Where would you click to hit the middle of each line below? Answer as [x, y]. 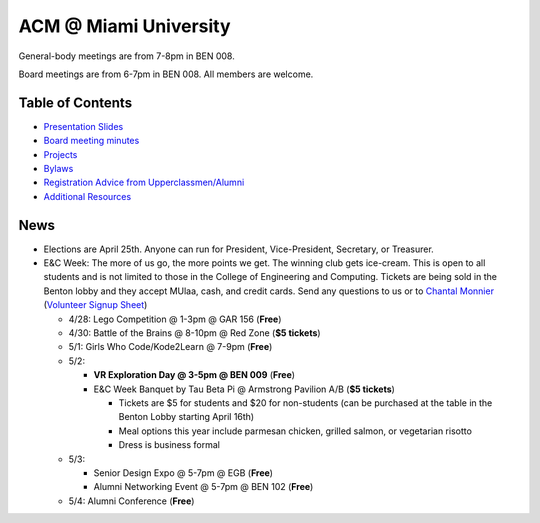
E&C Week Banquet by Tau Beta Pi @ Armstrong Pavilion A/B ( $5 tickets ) [244, 389]
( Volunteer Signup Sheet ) [95, 305]
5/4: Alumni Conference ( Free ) [131, 501]
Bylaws [58, 169]
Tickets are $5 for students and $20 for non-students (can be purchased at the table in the [305, 403]
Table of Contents [75, 102]
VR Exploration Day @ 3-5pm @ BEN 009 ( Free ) [194, 375]
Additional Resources [87, 196]
